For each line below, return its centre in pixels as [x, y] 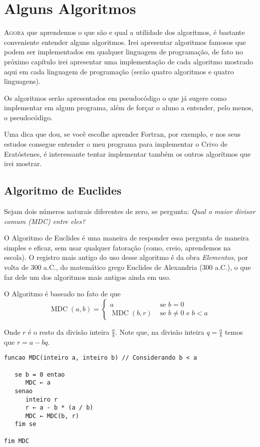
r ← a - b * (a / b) [59, 408]
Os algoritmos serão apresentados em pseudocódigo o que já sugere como [115, 98]
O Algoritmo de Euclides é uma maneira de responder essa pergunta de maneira [127, 238]
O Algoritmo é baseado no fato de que [62, 294]
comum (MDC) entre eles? [45, 221]
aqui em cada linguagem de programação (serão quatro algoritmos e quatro [119, 71]
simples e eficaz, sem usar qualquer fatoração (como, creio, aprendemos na [118, 247]
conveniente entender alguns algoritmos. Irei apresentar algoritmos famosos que [125, 42]
